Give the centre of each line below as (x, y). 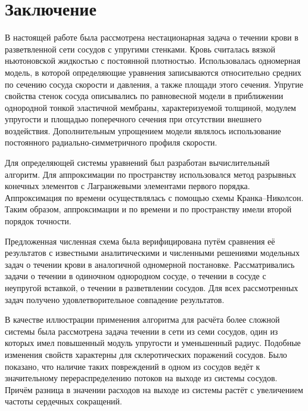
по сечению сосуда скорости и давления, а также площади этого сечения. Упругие (154, 84)
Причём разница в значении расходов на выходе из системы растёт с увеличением (154, 389)
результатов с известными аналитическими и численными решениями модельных (152, 253)
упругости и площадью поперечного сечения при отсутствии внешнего (133, 119)
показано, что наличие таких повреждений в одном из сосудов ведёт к (133, 366)
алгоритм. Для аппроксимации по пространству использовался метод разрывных (150, 174)
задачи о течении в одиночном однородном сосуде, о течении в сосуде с (136, 276)
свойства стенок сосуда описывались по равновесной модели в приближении (144, 96)
